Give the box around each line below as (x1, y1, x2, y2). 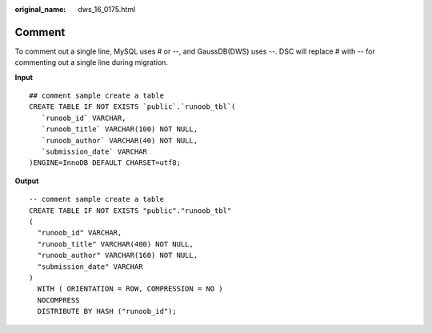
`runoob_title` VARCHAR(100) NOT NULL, (41, 125, 198, 134)
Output (14, 176, 39, 186)
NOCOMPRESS (37, 295, 80, 304)
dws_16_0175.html (78, 5, 136, 14)
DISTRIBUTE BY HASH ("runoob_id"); (37, 307, 178, 316)
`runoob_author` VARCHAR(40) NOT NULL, (41, 136, 198, 145)
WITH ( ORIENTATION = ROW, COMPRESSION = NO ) (37, 284, 223, 294)
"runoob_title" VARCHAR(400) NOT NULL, (37, 239, 194, 248)
